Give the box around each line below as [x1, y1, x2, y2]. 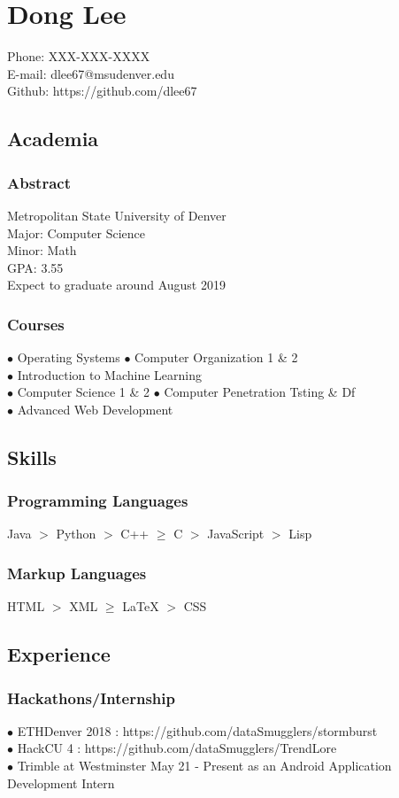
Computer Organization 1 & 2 [134, 348, 298, 367]
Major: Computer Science [7, 223, 146, 242]
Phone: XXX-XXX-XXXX [7, 47, 150, 66]
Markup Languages [7, 562, 147, 584]
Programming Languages [7, 490, 188, 512]
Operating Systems [17, 348, 120, 367]
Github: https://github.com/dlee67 [7, 81, 197, 100]
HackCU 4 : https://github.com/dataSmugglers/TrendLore [17, 739, 337, 757]
